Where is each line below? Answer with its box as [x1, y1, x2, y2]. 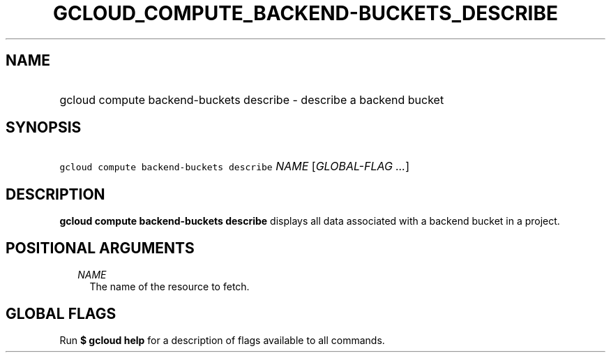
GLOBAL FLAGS [6, 304, 116, 322]
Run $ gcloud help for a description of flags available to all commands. [59, 334, 385, 346]
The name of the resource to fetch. [89, 281, 250, 293]
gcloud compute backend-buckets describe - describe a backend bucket [59, 92, 444, 107]
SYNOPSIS [6, 119, 82, 137]
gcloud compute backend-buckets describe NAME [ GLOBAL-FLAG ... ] [59, 159, 410, 174]
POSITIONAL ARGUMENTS [6, 239, 195, 257]
